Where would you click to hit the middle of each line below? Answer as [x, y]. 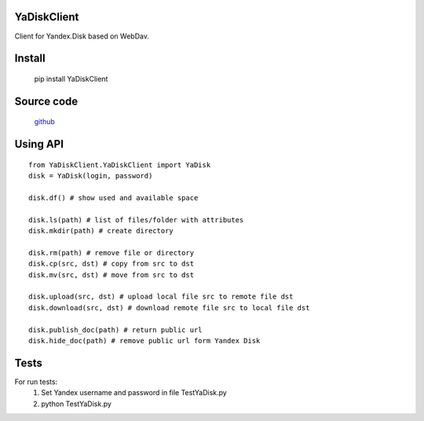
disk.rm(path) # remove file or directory [111, 253]
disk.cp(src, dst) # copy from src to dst [111, 264]
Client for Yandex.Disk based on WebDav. [82, 36]
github [44, 122]
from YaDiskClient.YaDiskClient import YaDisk [120, 165]
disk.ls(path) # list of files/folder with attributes [136, 220]
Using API [39, 144]
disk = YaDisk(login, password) [91, 176]
